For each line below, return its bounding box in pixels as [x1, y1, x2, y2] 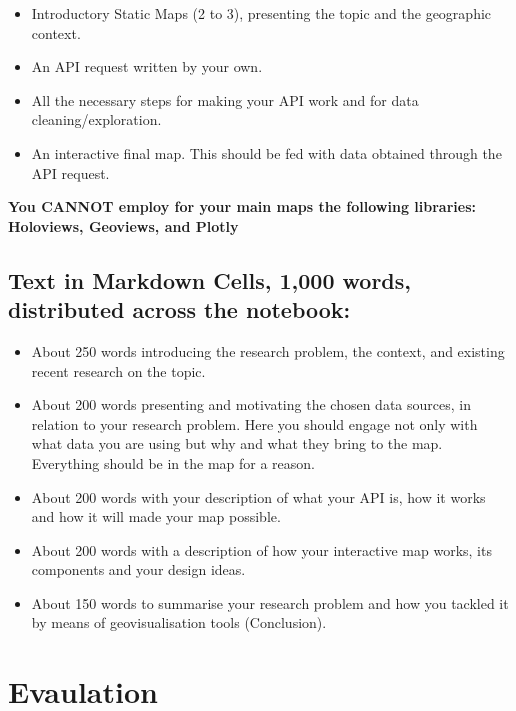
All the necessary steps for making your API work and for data [31, 89, 419, 110]
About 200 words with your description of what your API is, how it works [31, 486, 486, 507]
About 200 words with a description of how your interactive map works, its [31, 539, 492, 560]
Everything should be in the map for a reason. [31, 452, 316, 473]
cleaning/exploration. [31, 109, 162, 130]
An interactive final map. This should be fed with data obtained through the [31, 142, 502, 163]
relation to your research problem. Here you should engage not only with [31, 413, 478, 434]
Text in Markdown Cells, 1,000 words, [8, 264, 411, 295]
